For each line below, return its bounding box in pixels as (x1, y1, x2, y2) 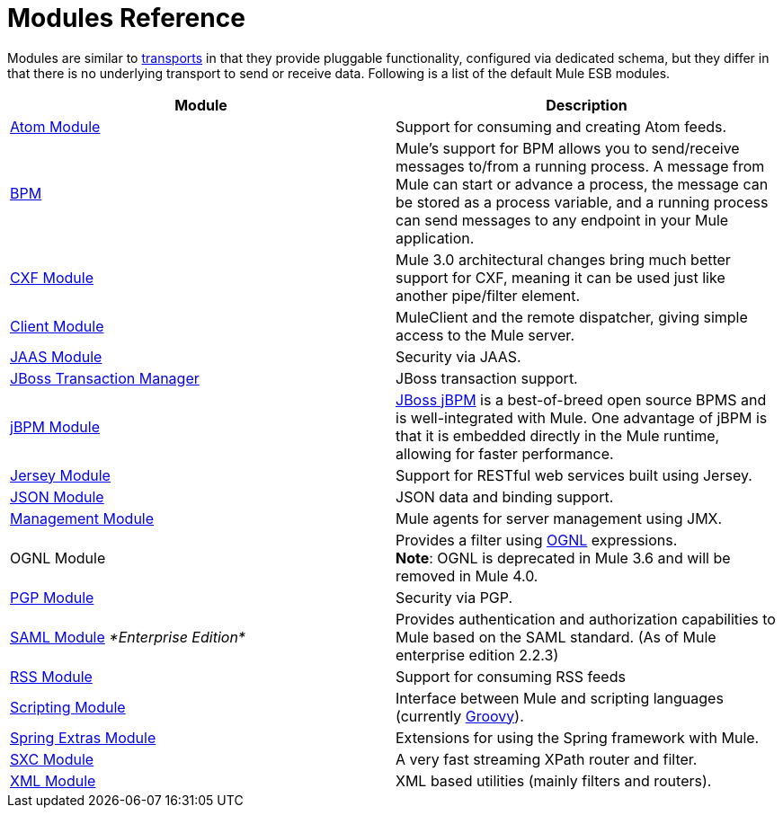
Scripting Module (10, 697, 126, 716)
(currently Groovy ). (396, 706, 524, 725)
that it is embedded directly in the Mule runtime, (396, 426, 720, 445)
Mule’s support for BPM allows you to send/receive (396, 138, 740, 157)
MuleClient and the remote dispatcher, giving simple (396, 307, 748, 326)
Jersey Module (10, 465, 111, 484)
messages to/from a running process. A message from (396, 156, 765, 175)
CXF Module (10, 268, 93, 287)
